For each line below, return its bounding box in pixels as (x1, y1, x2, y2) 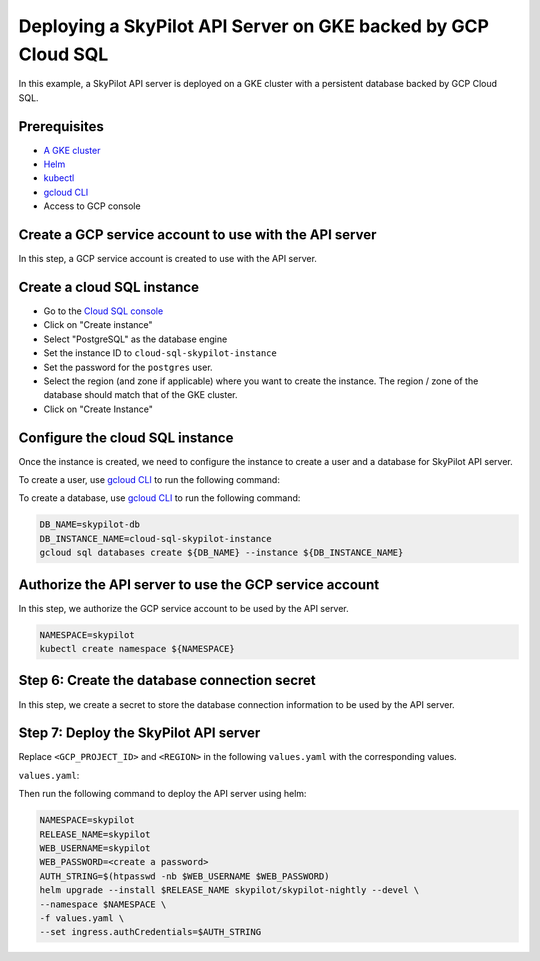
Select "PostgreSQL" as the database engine (43, 333, 228, 345)
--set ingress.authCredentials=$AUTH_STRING (39, 926, 262, 938)
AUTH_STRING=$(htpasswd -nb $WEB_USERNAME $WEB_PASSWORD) (39, 870, 330, 882)
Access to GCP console (43, 200, 141, 212)
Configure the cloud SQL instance (18, 429, 234, 446)
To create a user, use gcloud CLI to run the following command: (18, 474, 280, 486)
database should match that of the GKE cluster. (43, 389, 239, 401)
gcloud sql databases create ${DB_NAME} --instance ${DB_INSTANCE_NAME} (39, 547, 404, 559)
